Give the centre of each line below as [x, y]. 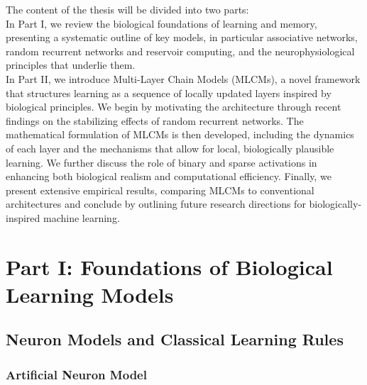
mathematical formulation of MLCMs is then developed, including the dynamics [180, 134]
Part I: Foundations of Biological [169, 266]
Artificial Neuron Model [76, 374]
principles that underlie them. [71, 65]
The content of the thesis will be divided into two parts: [127, 9]
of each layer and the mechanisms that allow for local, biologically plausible [170, 148]
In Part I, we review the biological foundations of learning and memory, [161, 23]
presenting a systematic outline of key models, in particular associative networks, [182, 37]
